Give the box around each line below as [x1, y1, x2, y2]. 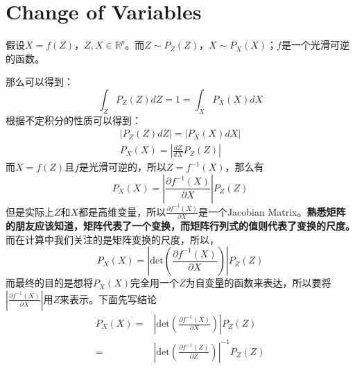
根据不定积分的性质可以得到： [6, 112, 141, 127]
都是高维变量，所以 [78, 204, 166, 218]
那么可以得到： [6, 74, 73, 89]
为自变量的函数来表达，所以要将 [185, 275, 331, 290]
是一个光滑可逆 [281, 37, 349, 52]
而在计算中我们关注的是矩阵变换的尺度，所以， [6, 232, 219, 246]
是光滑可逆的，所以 [79, 160, 167, 174]
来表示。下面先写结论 [60, 291, 157, 306]
